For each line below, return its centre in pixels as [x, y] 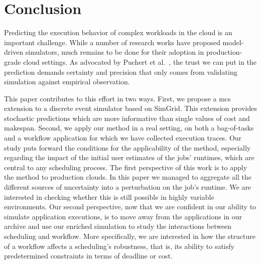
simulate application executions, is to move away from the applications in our [123, 216]
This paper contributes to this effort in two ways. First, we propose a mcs [117, 98]
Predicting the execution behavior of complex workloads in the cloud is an [118, 32]
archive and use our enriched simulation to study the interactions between [118, 226]
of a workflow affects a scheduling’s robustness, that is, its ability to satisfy [119, 246]
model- [233, 42]
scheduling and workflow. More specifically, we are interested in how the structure [130, 236]
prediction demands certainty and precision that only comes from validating [121, 72]
